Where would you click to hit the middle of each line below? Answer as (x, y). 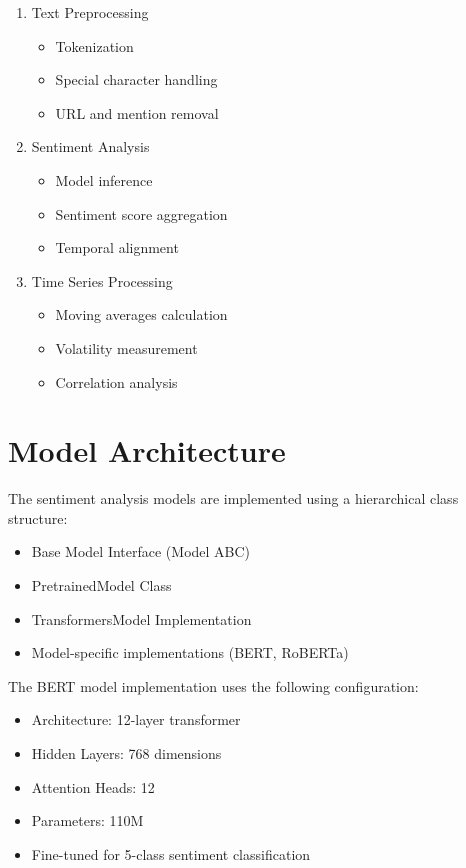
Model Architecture (147, 450)
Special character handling (136, 79)
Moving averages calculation (141, 314)
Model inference (104, 179)
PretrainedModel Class (101, 585)
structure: (38, 517)
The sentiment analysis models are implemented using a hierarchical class (233, 498)
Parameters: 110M (87, 820)
